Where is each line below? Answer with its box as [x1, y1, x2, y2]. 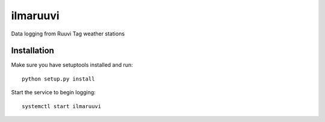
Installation [11, 46, 54, 56]
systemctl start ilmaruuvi [22, 103, 102, 109]
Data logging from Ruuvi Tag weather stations [11, 30, 125, 37]
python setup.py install [22, 75, 95, 82]
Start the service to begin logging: [11, 89, 96, 96]
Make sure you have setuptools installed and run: [11, 61, 134, 69]
